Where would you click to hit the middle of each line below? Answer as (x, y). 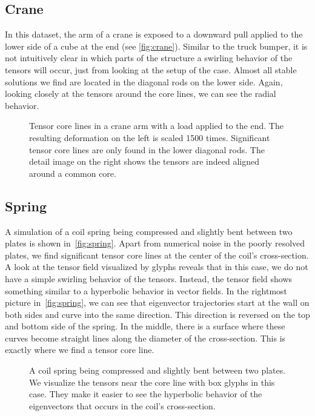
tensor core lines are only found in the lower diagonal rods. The (147, 149)
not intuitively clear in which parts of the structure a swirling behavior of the (149, 58)
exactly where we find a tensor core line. (80, 350)
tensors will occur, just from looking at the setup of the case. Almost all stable (151, 69)
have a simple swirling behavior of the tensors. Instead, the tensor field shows (149, 278)
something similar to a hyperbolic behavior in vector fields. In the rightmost (146, 290)
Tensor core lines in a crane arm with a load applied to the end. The (156, 126)
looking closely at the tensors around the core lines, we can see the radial (141, 94)
